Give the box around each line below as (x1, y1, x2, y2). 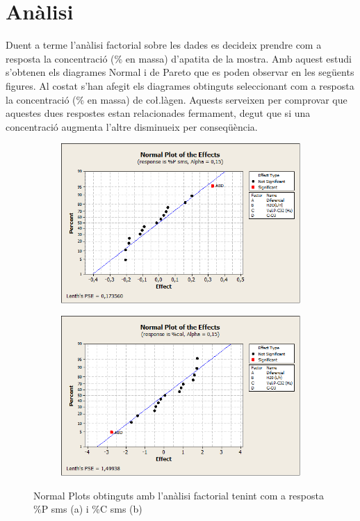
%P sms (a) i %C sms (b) (33, 502, 142, 516)
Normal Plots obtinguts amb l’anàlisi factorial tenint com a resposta (33, 488, 324, 502)
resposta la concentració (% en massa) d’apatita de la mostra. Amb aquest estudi (6, 51, 352, 65)
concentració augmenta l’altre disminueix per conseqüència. (6, 119, 258, 134)
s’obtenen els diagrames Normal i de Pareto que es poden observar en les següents (6, 65, 354, 79)
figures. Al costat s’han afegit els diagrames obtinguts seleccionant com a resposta (6, 78, 354, 93)
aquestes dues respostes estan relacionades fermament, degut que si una (6, 106, 311, 120)
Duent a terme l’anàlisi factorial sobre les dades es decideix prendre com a (6, 38, 322, 52)
